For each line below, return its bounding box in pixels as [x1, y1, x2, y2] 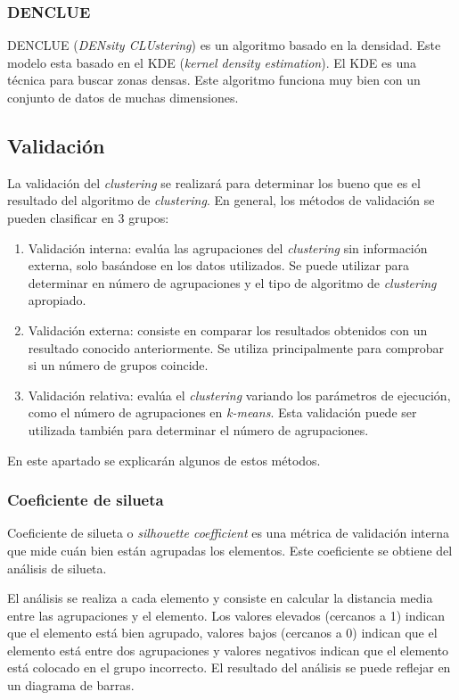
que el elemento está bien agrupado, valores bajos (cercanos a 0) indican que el [7, 623, 438, 642]
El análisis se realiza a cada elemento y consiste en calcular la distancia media [7, 589, 433, 607]
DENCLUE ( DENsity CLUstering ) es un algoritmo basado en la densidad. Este [7, 36, 441, 54]
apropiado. [28, 291, 86, 309]
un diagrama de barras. [7, 676, 135, 695]
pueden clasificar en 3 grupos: [7, 208, 169, 226]
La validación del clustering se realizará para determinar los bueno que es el [7, 173, 421, 192]
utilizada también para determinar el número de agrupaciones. [28, 420, 369, 439]
